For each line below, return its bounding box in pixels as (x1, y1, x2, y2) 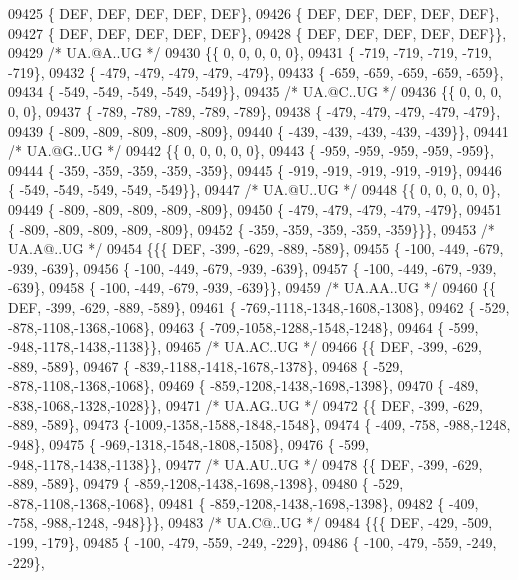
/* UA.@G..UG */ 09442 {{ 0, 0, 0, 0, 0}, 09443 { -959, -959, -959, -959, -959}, (8, 140, 494, 161)
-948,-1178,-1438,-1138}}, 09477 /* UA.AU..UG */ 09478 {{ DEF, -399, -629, (8, 453, 483, 474)
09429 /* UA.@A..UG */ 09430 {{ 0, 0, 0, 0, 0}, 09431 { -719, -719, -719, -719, (8, 42, 492, 63)
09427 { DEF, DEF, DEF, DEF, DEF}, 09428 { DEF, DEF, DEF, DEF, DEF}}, (8, 22, 507, 43)
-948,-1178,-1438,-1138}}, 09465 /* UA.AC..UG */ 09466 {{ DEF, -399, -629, (8, 336, 482, 357)
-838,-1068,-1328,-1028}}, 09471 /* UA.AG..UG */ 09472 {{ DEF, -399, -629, (8, 394, 483, 415)
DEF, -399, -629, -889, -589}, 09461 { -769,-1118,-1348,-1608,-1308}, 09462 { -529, (8, 296, 510, 317)
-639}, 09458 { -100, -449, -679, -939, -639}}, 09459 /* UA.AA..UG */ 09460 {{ (8, 277, 497, 298)
